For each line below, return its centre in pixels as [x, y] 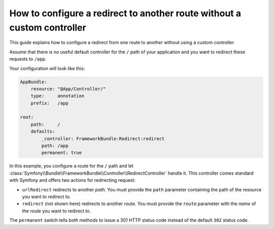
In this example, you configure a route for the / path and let [72, 166]
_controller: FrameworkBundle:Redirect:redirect [103, 139]
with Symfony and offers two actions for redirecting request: [72, 180]
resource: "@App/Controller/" [68, 89]
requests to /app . [28, 59]
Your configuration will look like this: [47, 68]
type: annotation [58, 96]
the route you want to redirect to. [57, 211]
